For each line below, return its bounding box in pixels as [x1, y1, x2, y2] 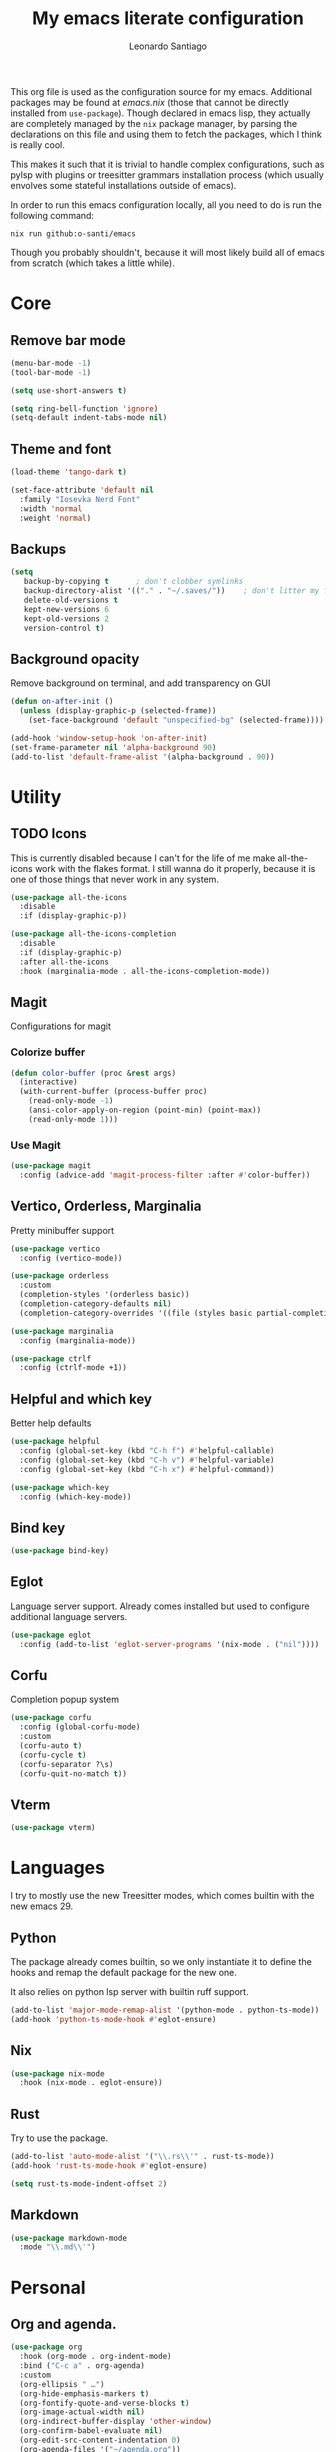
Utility [10, 785, 62, 808]
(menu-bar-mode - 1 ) [10, 358, 92, 368]
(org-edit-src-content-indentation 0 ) [19, 2435, 182, 2446]
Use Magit [10, 1138, 62, 1152]
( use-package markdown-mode [10, 2233, 128, 2243]
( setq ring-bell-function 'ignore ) [10, 403, 159, 414]
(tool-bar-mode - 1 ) [10, 367, 92, 377]
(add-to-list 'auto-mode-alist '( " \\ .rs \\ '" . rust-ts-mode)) [10, 2152, 275, 2162]
